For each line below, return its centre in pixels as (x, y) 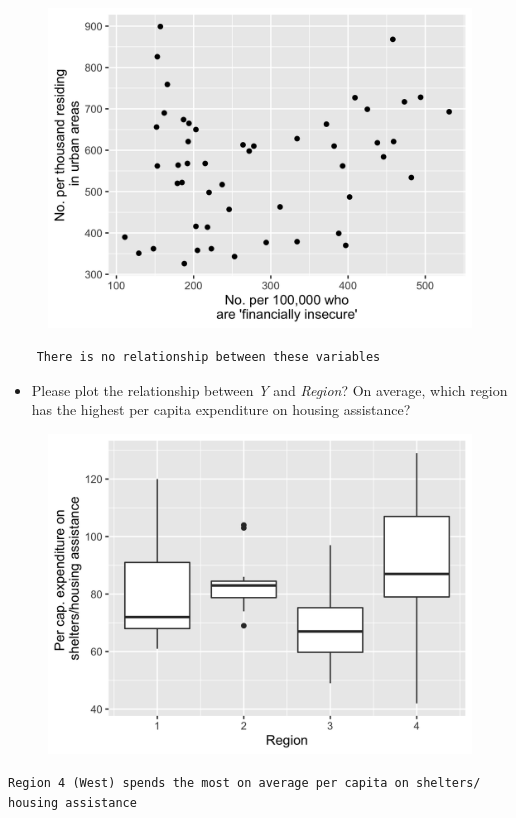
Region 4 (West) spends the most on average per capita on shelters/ (244, 782)
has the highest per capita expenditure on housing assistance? (221, 409)
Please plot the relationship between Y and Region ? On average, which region (269, 389)
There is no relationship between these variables (208, 357)
